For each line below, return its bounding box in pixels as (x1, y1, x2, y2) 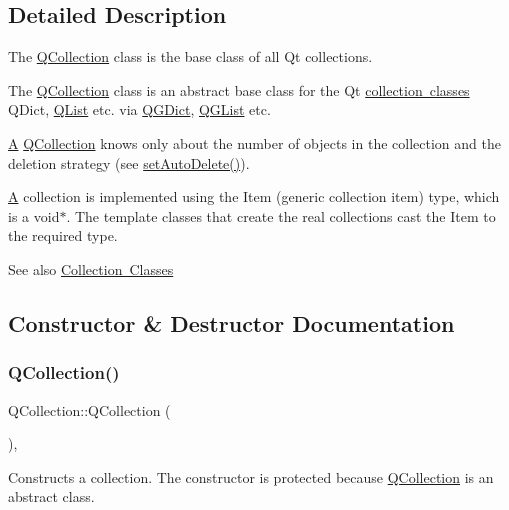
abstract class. (8, 486, 95, 507)
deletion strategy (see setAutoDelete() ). (8, 152, 250, 173)
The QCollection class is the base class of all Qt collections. (8, 46, 373, 67)
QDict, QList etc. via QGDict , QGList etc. (8, 99, 271, 120)
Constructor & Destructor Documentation (8, 307, 455, 338)
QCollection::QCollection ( (8, 399, 171, 420)
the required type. (8, 225, 118, 246)
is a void (8, 205, 60, 226)
